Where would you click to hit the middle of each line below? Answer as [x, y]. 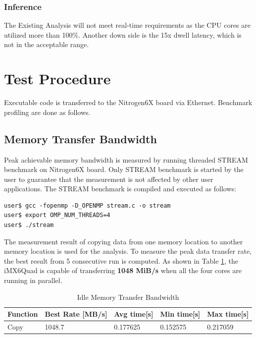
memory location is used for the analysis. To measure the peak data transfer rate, [128, 251]
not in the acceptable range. [47, 44]
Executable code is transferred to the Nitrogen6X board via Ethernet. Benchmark [128, 102]
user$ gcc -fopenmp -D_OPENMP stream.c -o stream [87, 205]
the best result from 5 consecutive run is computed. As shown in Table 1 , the [121, 260]
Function [23, 314]
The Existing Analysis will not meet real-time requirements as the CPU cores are [127, 25]
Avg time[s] [134, 314]
